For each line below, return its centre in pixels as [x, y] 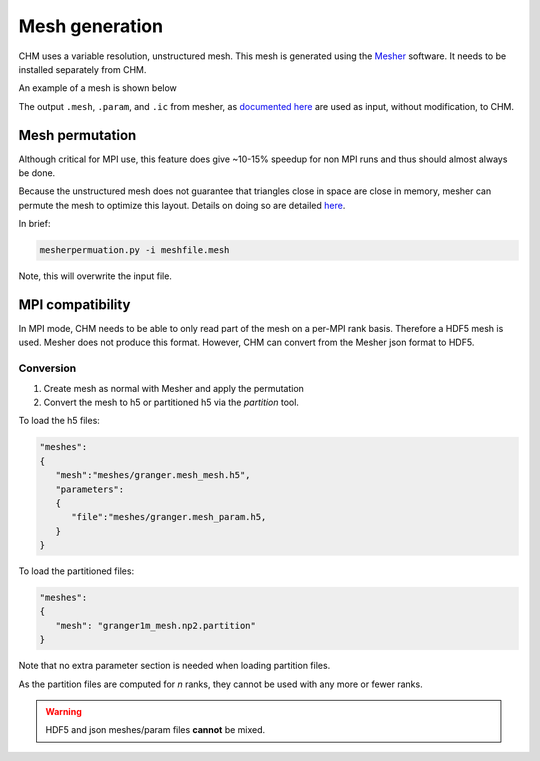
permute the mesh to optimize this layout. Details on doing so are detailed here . [182, 205]
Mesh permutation [77, 135]
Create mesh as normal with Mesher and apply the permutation [174, 388]
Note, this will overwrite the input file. [95, 276]
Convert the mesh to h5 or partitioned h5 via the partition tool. [171, 402]
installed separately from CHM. [82, 69]
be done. [37, 173]
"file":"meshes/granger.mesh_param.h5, [169, 517]
